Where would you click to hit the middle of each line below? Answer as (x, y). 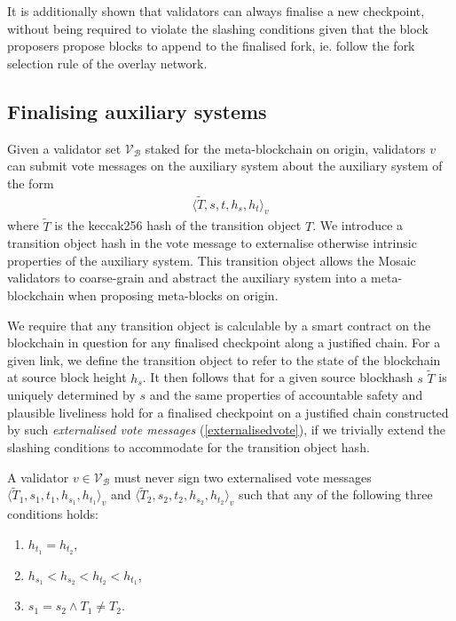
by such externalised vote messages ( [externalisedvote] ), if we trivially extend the (227, 430)
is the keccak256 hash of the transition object (178, 225)
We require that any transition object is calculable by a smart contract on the (219, 325)
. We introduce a (358, 225)
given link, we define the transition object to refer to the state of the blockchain (224, 359)
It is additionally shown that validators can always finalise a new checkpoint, (216, 11)
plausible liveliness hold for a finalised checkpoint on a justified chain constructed (228, 412)
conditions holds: (53, 514)
